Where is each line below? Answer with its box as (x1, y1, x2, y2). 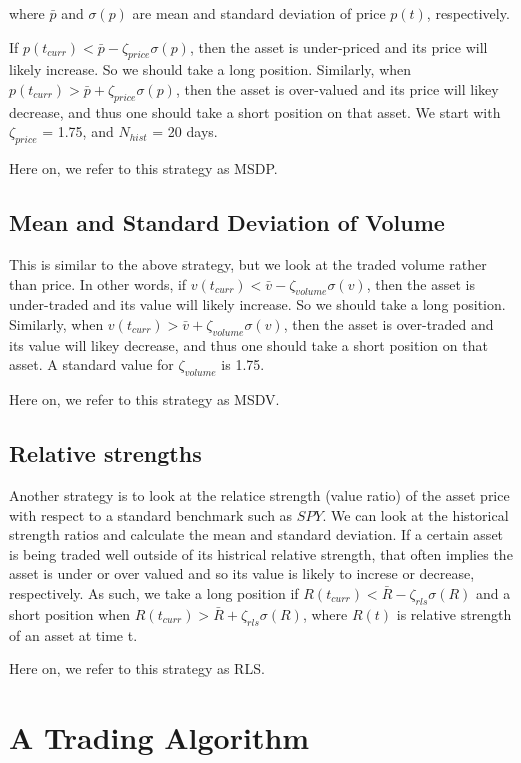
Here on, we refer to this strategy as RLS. (9, 658, 265, 679)
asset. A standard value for (9, 354, 174, 375)
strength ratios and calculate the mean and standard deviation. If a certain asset (9, 524, 504, 545)
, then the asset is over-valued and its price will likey (175, 78, 499, 99)
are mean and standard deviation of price (132, 3, 386, 23)
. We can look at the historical (322, 504, 509, 525)
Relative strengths (9, 438, 202, 469)
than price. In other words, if (9, 273, 187, 294)
